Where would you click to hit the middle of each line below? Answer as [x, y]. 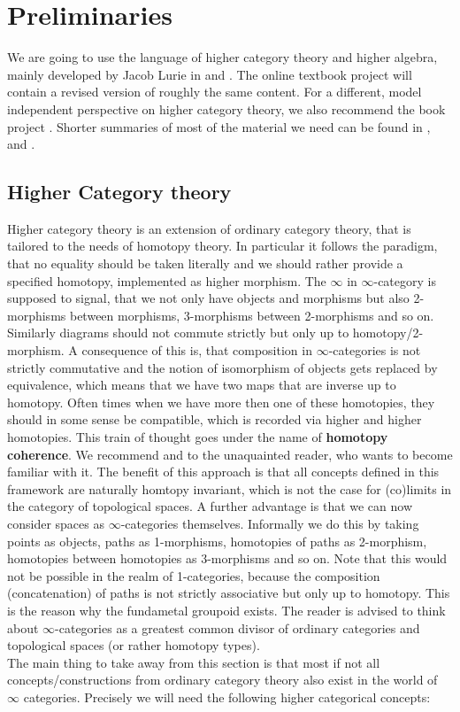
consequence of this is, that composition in [197, 350]
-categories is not [375, 350]
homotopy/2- [388, 333]
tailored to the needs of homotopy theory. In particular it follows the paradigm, [222, 246]
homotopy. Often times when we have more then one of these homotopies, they [221, 402]
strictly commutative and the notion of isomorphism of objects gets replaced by [222, 367]
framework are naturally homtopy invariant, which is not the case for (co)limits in [230, 488]
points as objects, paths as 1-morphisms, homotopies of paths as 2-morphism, [217, 541]
